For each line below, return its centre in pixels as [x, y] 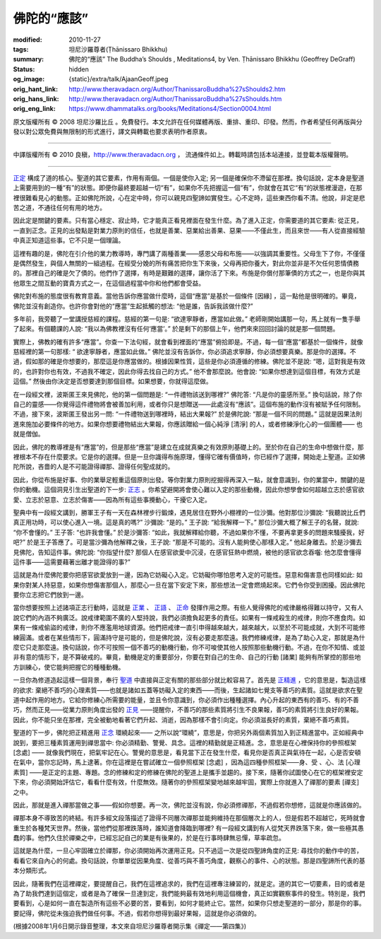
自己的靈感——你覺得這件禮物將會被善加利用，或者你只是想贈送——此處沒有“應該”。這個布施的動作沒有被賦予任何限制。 [189, 404]
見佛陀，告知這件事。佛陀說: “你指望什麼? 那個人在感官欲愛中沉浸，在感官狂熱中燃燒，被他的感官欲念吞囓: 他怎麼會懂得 [187, 552]
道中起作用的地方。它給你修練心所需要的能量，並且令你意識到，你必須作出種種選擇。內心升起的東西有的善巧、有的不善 [186, 699]
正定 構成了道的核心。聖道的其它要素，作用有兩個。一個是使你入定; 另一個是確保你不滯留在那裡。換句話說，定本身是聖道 [189, 177]
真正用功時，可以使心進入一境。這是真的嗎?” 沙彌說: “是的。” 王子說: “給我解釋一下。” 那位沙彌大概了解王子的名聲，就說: [186, 523]
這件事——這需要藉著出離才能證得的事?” [72, 561]
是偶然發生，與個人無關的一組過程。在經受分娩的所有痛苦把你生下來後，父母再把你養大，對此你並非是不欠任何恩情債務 [186, 263]
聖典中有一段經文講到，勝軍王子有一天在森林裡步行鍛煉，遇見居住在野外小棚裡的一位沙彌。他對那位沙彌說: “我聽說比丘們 [189, 512]
